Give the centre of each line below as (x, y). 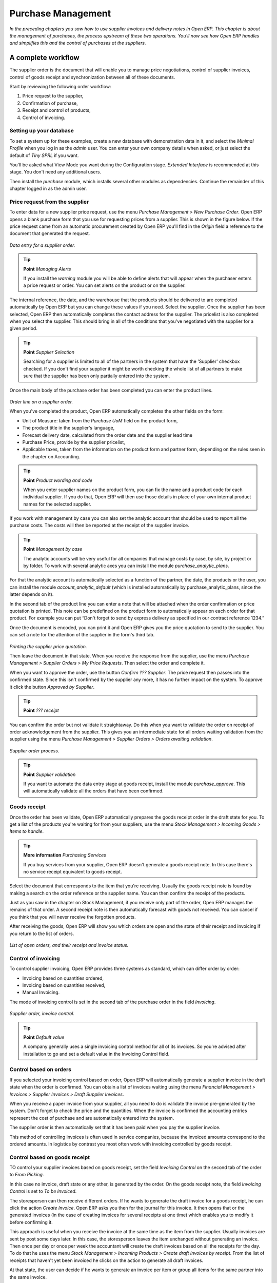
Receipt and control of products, (56, 110)
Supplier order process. (34, 751)
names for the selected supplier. (57, 504)
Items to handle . (27, 831)
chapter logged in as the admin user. (48, 189)
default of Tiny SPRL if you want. (44, 155)
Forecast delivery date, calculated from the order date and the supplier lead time (107, 435)
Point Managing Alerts (47, 269)
